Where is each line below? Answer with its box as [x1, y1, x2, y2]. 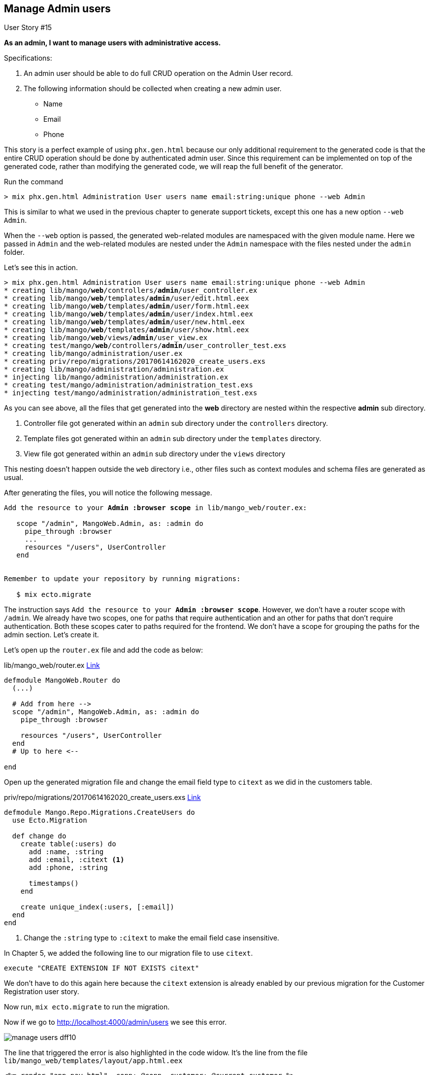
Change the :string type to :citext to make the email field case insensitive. [24, 934, 279, 942]
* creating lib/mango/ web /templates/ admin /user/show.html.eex [4, 326, 249, 334]
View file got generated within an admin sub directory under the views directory [24, 450, 286, 458]
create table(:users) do [20, 840, 116, 848]
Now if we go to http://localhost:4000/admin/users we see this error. [4, 1018, 227, 1027]
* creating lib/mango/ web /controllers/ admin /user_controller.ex [4, 286, 258, 295]
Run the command [4, 177, 64, 186]
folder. [4, 248, 25, 257]
